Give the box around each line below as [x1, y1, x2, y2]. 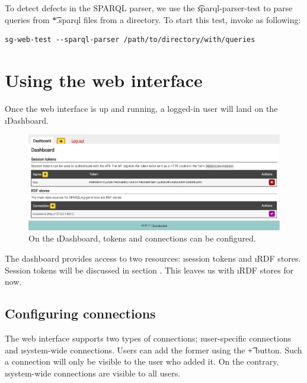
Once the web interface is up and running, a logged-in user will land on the [5, 102, 278, 114]
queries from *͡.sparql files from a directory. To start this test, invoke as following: [5, 13, 301, 25]
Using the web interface [5, 67, 203, 92]
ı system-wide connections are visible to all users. [5, 366, 181, 379]
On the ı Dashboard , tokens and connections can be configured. [28, 232, 256, 244]
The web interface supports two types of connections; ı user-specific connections [5, 331, 292, 344]
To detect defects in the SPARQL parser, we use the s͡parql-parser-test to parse [5, 2, 293, 14]
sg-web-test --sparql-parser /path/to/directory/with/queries [5, 36, 255, 44]
